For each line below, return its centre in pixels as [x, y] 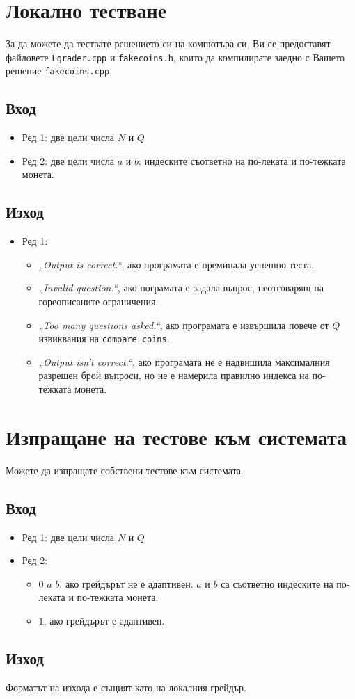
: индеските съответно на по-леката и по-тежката [242, 160]
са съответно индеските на [277, 583]
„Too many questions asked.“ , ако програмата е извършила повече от [184, 324]
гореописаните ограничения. [98, 301]
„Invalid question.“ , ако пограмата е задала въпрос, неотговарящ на [181, 288]
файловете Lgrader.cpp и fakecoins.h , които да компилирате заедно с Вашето [175, 57]
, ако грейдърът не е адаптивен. [126, 583]
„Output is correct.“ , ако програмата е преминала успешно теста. [176, 264]
